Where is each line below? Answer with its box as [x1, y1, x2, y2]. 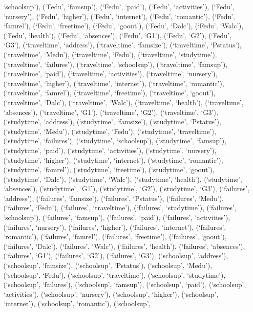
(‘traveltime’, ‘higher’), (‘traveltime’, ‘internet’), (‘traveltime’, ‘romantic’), [3, 78, 224, 88]
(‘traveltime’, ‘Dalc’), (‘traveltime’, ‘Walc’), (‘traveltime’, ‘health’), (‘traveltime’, [3, 97, 244, 107]
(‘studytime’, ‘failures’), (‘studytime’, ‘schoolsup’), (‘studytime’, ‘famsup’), [3, 135, 227, 146]
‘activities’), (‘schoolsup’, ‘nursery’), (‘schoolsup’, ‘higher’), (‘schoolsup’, [3, 289, 218, 299]
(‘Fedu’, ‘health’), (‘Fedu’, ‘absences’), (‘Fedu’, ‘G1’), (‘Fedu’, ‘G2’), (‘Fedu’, [3, 30, 232, 40]
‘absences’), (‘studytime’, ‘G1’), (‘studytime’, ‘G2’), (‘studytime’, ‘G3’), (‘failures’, [3, 183, 250, 194]
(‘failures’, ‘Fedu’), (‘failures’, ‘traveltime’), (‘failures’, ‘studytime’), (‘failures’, [3, 202, 236, 213]
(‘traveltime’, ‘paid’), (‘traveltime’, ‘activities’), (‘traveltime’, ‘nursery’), [3, 68, 218, 79]
